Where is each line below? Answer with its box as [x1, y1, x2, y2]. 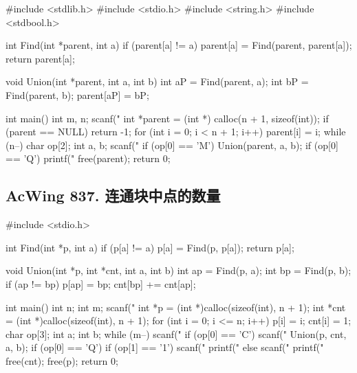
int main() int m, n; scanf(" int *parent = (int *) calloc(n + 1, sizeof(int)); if [6, 111, 329, 125]
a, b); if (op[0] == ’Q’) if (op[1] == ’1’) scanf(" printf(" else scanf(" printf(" [6, 340, 324, 354]
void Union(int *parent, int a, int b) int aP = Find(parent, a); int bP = [6, 74, 309, 89]
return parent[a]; [6, 51, 75, 65]
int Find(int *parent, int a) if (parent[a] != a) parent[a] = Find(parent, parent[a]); [6, 38, 352, 52]
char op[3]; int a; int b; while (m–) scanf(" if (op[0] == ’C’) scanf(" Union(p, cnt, [6, 326, 347, 341]
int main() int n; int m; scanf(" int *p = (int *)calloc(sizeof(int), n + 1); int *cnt [6, 299, 346, 314]
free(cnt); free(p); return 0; [6, 353, 118, 368]
